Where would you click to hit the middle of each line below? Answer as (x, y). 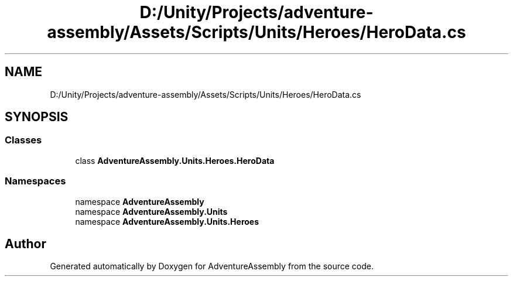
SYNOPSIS (37, 117)
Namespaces (35, 181)
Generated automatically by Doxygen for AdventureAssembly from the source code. (212, 266)
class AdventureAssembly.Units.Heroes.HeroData (175, 160)
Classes (23, 140)
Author (25, 244)
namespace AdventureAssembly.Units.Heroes (167, 221)
